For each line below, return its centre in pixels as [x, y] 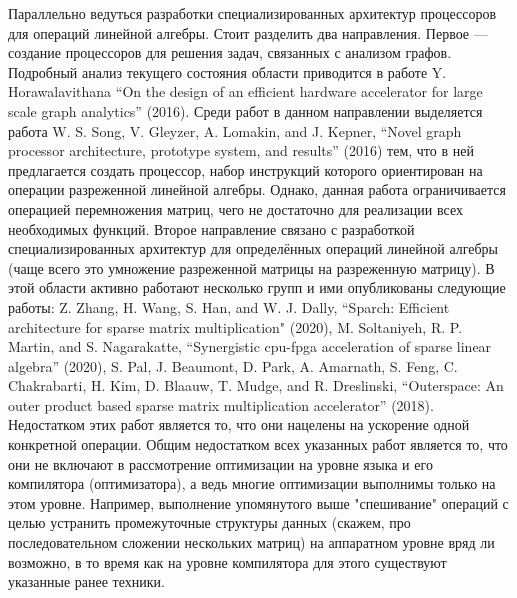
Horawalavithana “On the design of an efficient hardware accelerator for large [245, 91]
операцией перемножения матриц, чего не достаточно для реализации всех [235, 208]
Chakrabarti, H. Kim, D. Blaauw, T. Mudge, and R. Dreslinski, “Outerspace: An [256, 385]
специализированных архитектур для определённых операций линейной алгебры [253, 248]
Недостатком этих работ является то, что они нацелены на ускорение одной [239, 424]
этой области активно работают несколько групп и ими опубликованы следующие [257, 287]
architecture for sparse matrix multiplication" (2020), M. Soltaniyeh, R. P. [235, 326]
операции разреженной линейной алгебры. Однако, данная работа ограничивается [257, 189]
